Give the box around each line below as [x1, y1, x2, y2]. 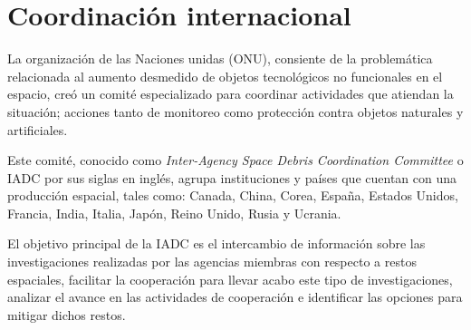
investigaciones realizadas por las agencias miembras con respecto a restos [7, 252, 417, 271]
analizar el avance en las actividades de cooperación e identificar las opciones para [7, 287, 463, 306]
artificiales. [7, 120, 68, 139]
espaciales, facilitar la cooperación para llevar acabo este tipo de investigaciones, [7, 269, 453, 288]
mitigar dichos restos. [7, 305, 126, 324]
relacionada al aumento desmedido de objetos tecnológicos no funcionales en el [7, 66, 443, 85]
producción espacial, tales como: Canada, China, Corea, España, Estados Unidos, [7, 186, 458, 205]
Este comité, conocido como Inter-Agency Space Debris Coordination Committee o [7, 150, 464, 170]
